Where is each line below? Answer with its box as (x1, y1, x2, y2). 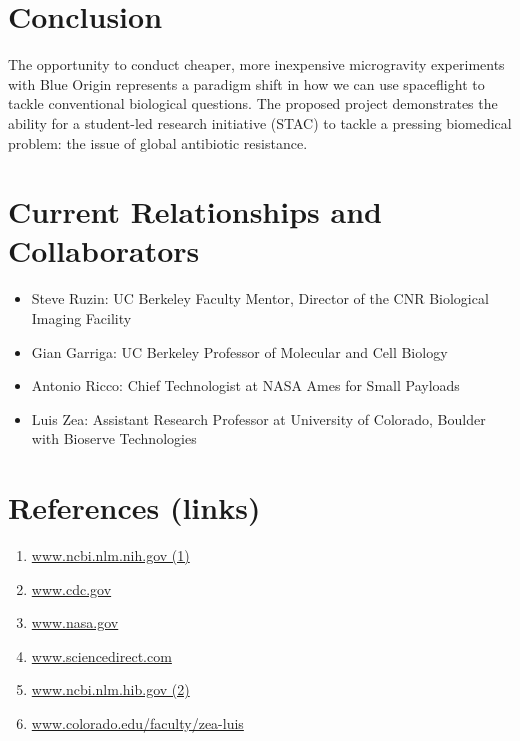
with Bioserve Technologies (31, 428, 197, 449)
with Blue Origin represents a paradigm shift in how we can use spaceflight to (8, 73, 485, 94)
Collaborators (8, 230, 200, 271)
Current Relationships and (8, 191, 382, 232)
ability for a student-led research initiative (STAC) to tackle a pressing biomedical (8, 112, 512, 133)
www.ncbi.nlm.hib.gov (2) (31, 679, 190, 700)
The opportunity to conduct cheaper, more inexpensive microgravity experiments (8, 54, 505, 75)
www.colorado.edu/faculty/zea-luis (31, 713, 244, 734)
